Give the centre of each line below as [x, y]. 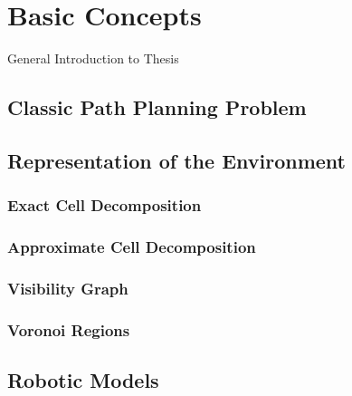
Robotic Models [83, 380]
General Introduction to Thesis [93, 58]
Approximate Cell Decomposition [132, 247]
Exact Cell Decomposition [105, 205]
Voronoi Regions [69, 329]
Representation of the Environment [176, 160]
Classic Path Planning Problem [157, 107]
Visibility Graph [68, 288]
